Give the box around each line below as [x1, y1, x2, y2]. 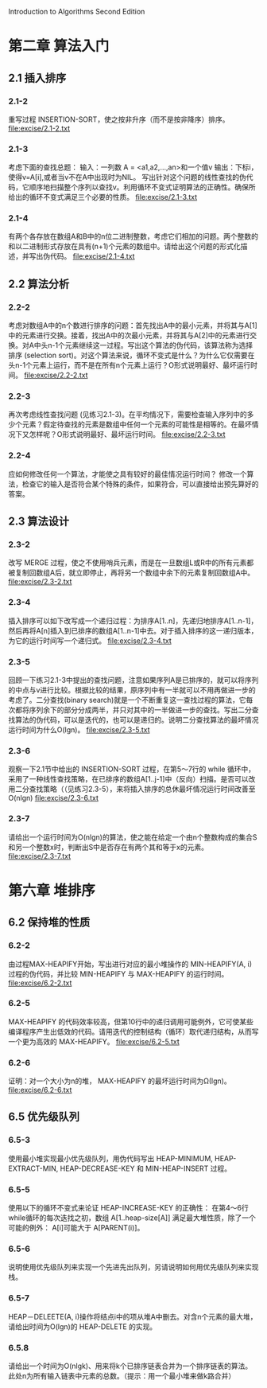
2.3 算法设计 [8, 515, 70, 528]
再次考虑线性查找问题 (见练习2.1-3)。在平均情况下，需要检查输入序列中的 [8, 410, 248, 419]
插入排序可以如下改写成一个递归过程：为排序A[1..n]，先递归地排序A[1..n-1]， [8, 616, 258, 626]
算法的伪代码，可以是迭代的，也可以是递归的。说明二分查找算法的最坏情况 [14, 715, 259, 725]
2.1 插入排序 [8, 71, 67, 84]
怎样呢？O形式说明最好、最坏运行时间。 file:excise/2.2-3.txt [29, 430, 226, 439]
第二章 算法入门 [8, 37, 110, 55]
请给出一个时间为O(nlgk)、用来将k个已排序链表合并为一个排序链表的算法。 [8, 1361, 253, 1370]
